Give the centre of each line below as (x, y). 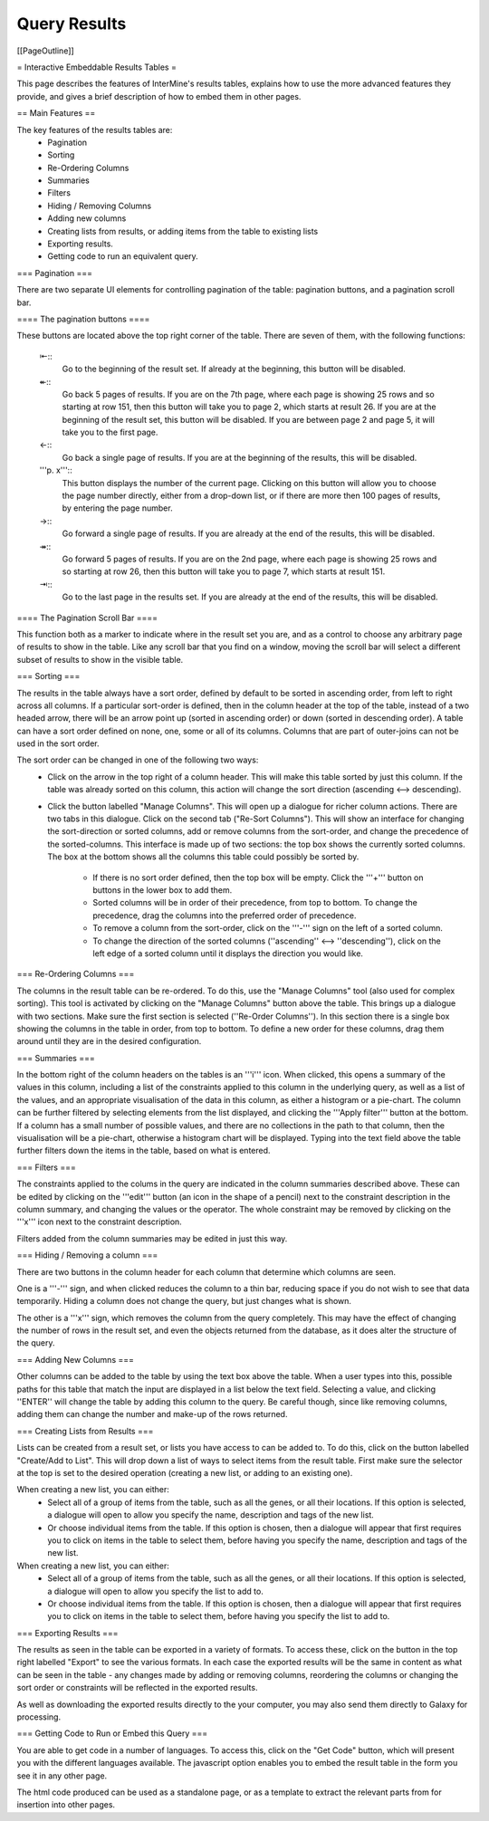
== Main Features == (56, 113)
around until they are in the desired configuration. (109, 1041)
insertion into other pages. (66, 1805)
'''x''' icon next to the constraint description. (100, 1222)
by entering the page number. (117, 508)
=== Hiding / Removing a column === (87, 1255)
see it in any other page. (62, 1776)
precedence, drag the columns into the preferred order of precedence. (225, 915)
